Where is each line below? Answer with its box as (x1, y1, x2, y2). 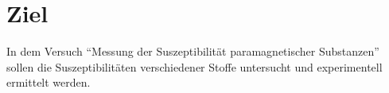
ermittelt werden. (6, 74, 91, 91)
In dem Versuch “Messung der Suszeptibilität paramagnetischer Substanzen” (6, 43, 379, 60)
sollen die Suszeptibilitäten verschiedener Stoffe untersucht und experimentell (6, 58, 383, 75)
